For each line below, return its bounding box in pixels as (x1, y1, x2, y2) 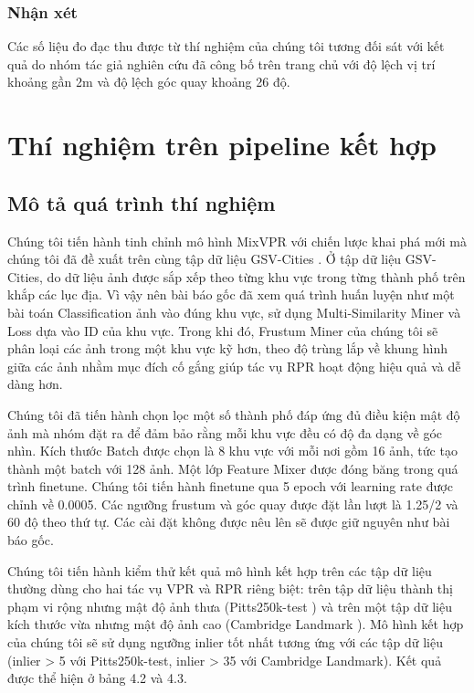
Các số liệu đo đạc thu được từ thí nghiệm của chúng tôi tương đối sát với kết (7, 37, 445, 56)
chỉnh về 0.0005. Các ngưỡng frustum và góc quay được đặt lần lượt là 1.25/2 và (7, 494, 458, 513)
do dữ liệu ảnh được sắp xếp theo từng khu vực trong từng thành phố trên (47, 267, 466, 286)
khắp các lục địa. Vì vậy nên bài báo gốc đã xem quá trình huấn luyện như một (7, 285, 455, 304)
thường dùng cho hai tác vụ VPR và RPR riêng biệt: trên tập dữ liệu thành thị (7, 579, 453, 598)
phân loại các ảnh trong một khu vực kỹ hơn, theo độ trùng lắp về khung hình (7, 339, 448, 358)
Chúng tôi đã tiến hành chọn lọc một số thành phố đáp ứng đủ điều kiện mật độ (7, 404, 460, 424)
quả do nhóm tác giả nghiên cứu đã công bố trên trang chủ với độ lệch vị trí (7, 54, 436, 73)
